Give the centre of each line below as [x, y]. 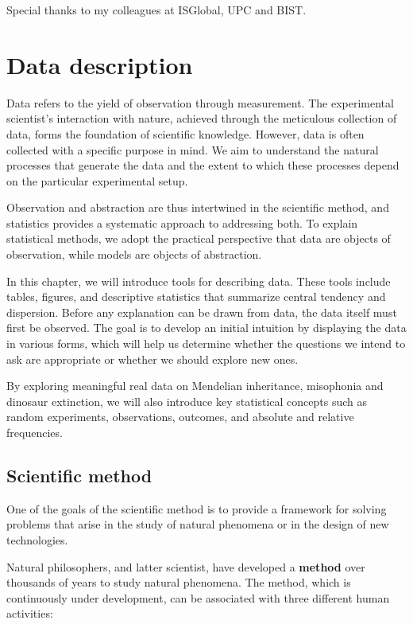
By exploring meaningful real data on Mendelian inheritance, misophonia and [195, 386]
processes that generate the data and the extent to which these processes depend [203, 165]
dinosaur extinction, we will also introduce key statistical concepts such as [187, 401]
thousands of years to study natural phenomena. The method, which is [179, 582]
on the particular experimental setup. [97, 180]
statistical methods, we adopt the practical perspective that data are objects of [199, 238]
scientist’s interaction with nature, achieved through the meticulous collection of [202, 118]
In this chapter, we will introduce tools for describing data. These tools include [199, 281]
